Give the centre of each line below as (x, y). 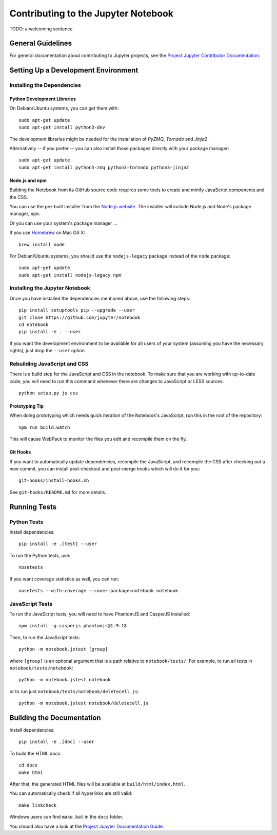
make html (31, 772)
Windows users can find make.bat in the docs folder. (66, 817)
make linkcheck (38, 805)
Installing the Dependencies (45, 85)
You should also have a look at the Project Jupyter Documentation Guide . (87, 826)
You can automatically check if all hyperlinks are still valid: (71, 793)
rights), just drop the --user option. (48, 351)
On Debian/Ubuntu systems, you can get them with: (64, 108)
